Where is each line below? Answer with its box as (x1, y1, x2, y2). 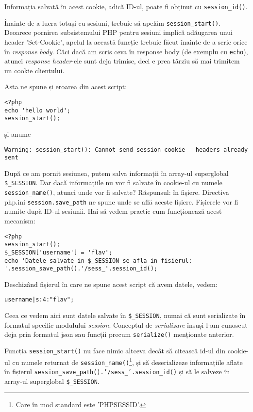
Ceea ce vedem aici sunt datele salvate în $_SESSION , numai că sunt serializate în (4, 310, 246, 320)
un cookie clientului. (4, 65, 65, 75)
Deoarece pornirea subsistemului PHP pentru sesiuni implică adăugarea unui (4, 27, 233, 37)
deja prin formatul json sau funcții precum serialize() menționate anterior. (4, 329, 234, 339)
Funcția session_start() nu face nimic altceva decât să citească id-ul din (4, 346, 225, 355)
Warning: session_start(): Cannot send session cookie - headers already (4, 146, 248, 153)
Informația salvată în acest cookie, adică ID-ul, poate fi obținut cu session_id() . (4, 1, 248, 11)
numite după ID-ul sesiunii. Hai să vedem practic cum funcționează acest (4, 206, 222, 216)
